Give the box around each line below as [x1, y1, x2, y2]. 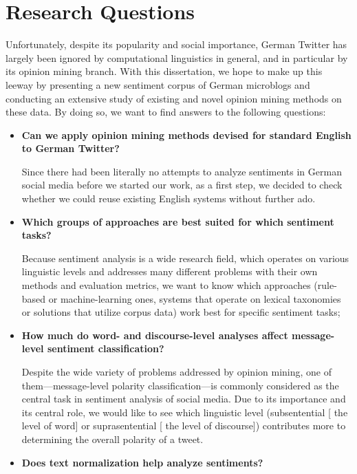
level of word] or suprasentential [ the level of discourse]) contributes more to [21, 418, 346, 433]
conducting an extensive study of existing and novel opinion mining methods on [6, 91, 342, 105]
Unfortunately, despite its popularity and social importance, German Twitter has [6, 37, 347, 52]
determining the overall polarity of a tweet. [21, 431, 204, 446]
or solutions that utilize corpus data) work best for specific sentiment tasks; [21, 305, 340, 319]
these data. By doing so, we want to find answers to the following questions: [6, 105, 326, 119]
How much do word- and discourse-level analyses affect [21, 327, 288, 342]
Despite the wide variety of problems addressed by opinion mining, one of [21, 365, 332, 378]
